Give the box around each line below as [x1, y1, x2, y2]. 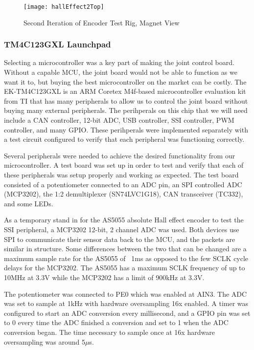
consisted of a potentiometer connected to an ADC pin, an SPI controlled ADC [4, 179, 242, 189]
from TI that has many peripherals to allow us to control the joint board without [4, 95, 248, 106]
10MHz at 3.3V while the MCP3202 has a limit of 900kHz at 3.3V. [4, 272, 205, 282]
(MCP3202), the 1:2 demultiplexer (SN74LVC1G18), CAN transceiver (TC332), [4, 189, 243, 199]
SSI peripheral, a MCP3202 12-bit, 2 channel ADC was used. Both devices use [4, 224, 239, 234]
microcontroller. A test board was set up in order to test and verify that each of [4, 160, 244, 170]
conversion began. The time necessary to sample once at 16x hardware [4, 327, 215, 337]
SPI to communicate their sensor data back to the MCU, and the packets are [4, 234, 235, 244]
